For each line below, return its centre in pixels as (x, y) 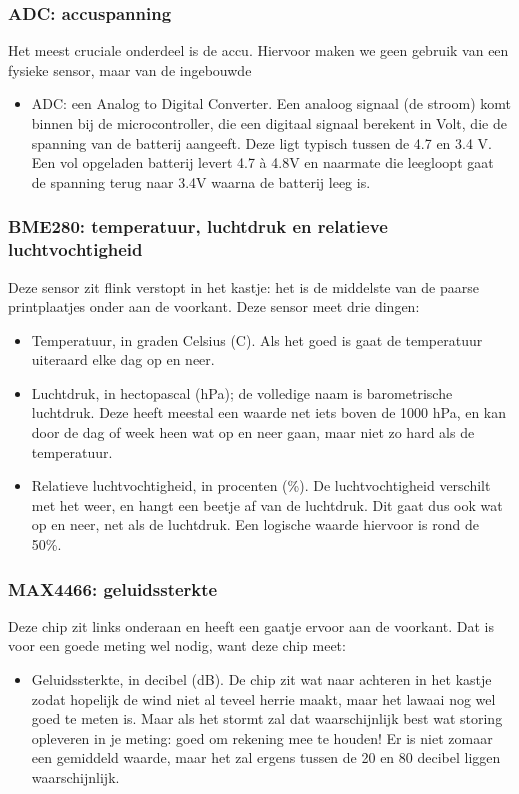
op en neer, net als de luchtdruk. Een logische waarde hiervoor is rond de (255, 524)
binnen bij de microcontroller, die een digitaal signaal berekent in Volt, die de (269, 123)
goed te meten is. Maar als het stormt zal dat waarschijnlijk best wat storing (267, 718)
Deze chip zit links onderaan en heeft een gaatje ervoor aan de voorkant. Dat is (251, 625)
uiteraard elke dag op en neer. (123, 359)
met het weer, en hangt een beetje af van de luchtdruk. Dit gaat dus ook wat (267, 504)
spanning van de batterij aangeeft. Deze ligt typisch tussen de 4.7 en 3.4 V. (261, 142)
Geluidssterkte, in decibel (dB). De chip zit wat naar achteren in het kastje (261, 679)
